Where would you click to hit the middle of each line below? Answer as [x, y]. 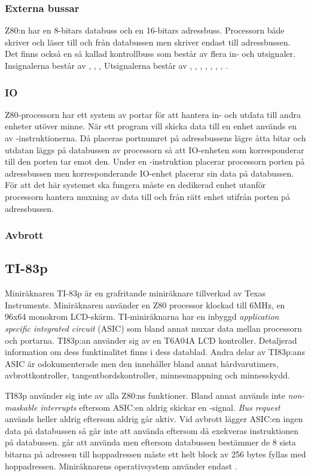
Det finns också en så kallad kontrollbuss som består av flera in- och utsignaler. [150, 54]
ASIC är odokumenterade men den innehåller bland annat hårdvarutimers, [142, 363]
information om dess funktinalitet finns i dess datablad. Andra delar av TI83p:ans [155, 352]
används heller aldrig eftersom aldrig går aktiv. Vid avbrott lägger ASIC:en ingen [154, 419]
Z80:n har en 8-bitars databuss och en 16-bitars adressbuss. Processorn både [145, 30]
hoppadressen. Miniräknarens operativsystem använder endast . [121, 466]
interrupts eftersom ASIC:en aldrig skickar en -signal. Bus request [160, 407]
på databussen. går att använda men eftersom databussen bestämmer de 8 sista [150, 442]
